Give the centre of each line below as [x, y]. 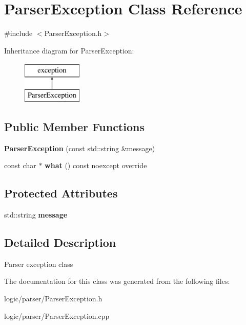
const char [20, 165]
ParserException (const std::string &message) [80, 148]
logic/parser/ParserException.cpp [57, 315]
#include [18, 33]
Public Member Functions [74, 126]
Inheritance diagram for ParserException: [69, 50]
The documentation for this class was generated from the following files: [117, 281]
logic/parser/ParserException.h [53, 299]
